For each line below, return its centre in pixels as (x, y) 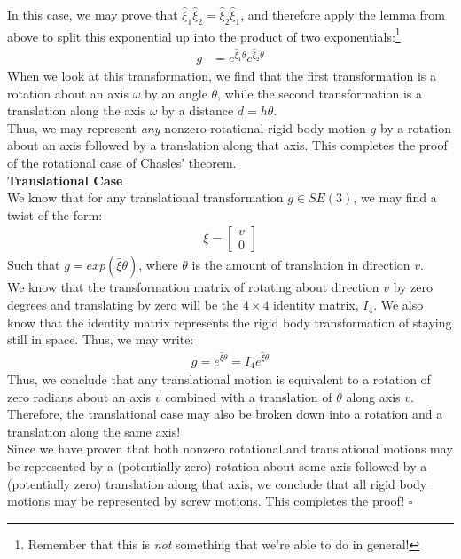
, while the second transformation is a (320, 93)
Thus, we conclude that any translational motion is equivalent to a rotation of (219, 378)
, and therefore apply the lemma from (343, 14)
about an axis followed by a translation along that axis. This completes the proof (227, 145)
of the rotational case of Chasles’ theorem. (122, 163)
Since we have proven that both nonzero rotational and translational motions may (230, 449)
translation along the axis (77, 110)
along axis (373, 396)
